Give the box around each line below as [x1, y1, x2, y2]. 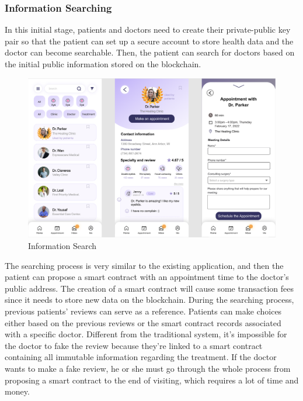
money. [5, 385, 30, 397]
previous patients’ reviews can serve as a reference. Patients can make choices [5, 305, 282, 317]
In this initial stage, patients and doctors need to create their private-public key [5, 23, 291, 36]
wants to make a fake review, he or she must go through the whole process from [5, 362, 291, 374]
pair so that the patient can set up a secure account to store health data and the [5, 34, 294, 47]
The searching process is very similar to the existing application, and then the [5, 259, 284, 271]
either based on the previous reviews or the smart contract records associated [5, 316, 281, 329]
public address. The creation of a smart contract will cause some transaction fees [5, 282, 294, 294]
